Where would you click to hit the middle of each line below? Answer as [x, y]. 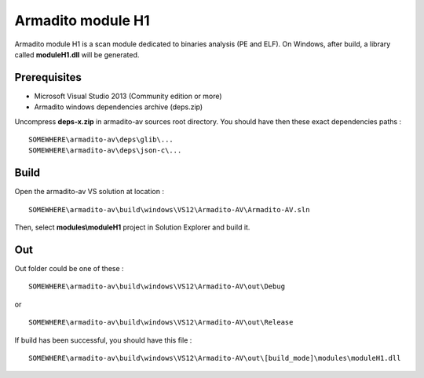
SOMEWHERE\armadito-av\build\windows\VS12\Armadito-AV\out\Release [161, 323]
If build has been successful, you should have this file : [103, 340]
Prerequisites [48, 77]
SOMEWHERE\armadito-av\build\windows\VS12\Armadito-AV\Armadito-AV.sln [169, 209]
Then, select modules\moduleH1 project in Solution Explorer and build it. [132, 227]
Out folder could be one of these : [69, 268]
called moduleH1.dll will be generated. [77, 54]
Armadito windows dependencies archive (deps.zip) [119, 107]
